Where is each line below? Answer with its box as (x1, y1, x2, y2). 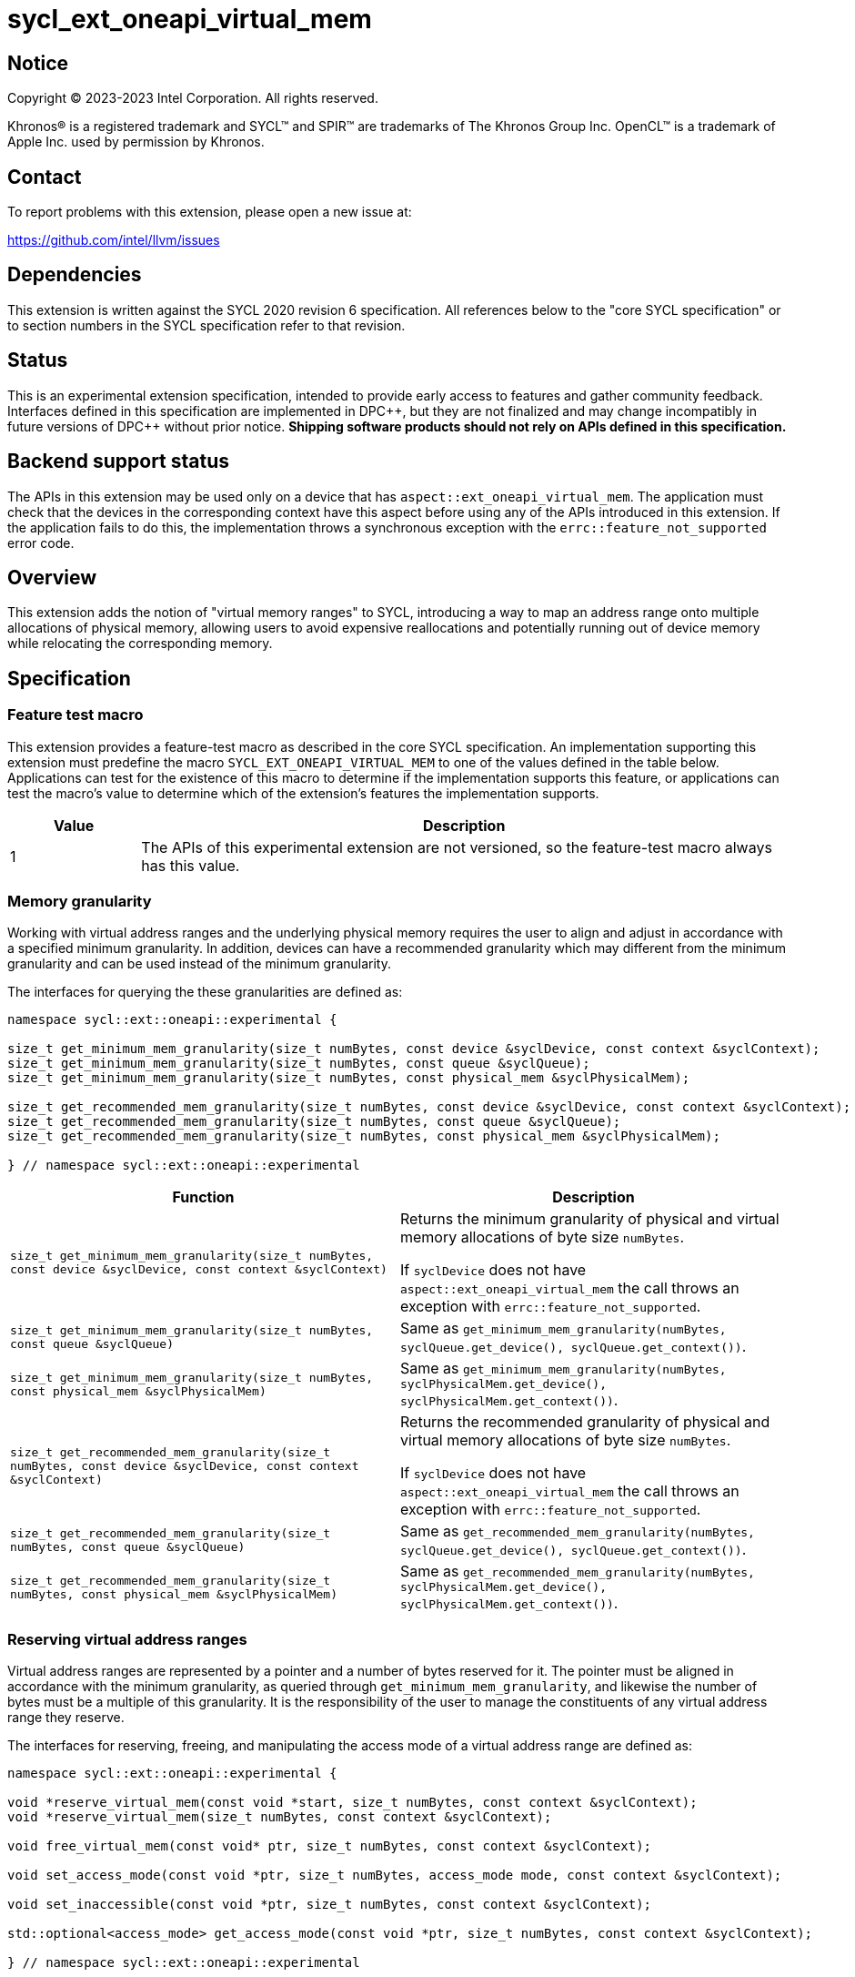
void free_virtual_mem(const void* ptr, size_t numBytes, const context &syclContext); (7, 1839, 652, 1854)
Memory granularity (7, 891, 152, 910)
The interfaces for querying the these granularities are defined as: (7, 984, 403, 1000)
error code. (7, 534, 75, 551)
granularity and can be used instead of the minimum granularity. (7, 956, 391, 972)
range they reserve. (7, 1709, 125, 1726)
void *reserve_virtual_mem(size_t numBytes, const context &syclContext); (7, 1810, 552, 1825)
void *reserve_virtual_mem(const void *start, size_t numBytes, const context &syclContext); (7, 1795, 698, 1810)
